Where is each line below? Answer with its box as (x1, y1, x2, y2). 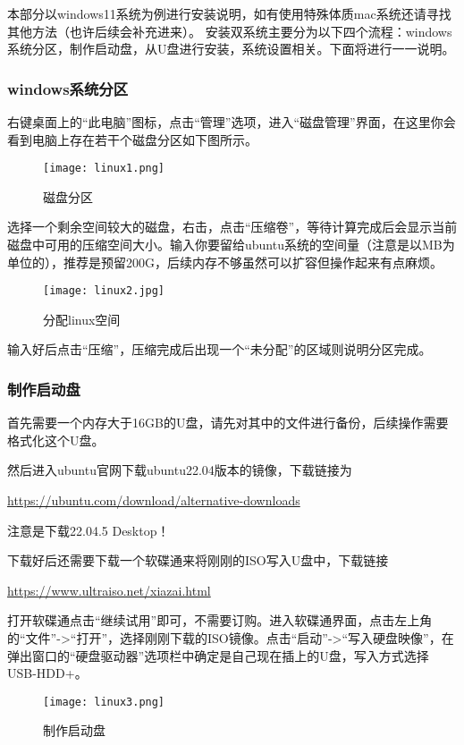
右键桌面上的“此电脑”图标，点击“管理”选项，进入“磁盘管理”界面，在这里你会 (7, 113, 456, 131)
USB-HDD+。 (7, 664, 88, 682)
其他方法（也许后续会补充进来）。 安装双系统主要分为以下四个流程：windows (7, 21, 452, 40)
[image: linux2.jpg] (43, 284, 165, 298)
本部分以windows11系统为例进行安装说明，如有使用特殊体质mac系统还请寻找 (7, 4, 451, 22)
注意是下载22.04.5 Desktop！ (7, 521, 170, 539)
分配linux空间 (43, 309, 121, 328)
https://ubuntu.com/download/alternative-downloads (7, 491, 300, 510)
